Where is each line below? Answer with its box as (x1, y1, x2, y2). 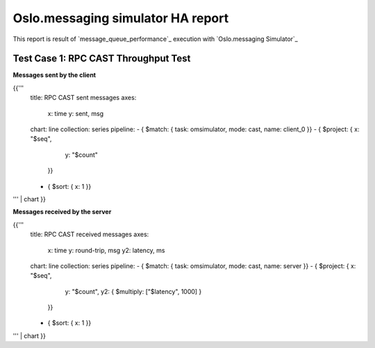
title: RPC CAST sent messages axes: (30, 94, 137, 102)
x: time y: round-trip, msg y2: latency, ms (47, 246, 165, 254)
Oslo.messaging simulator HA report (12, 10, 229, 26)
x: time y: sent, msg (47, 109, 104, 117)
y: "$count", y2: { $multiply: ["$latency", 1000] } (65, 287, 202, 295)
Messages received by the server (12, 208, 112, 216)
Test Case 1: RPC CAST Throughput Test (12, 53, 191, 65)
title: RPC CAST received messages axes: (30, 230, 149, 239)
